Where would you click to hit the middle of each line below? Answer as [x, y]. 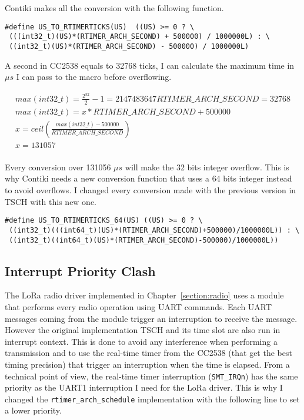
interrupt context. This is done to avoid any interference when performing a [141, 341]
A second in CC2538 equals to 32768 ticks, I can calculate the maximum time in [150, 65]
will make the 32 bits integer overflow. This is [207, 167]
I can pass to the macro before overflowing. [94, 77]
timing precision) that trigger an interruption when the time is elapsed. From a [147, 364]
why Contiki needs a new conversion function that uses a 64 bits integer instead [148, 178]
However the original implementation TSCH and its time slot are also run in [143, 330]
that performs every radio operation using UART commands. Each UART [138, 306]
